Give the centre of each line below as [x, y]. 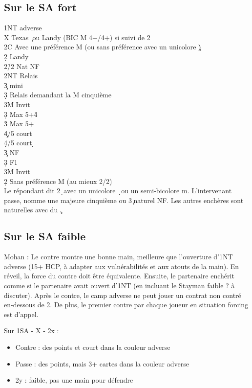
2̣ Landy [16, 56]
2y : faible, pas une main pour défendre [74, 380]
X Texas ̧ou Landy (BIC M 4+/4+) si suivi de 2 [77, 37]
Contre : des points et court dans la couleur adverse [93, 347]
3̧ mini [13, 85]
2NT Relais [21, 76]
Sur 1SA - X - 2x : [31, 331]
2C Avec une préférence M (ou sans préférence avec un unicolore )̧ [102, 47]
